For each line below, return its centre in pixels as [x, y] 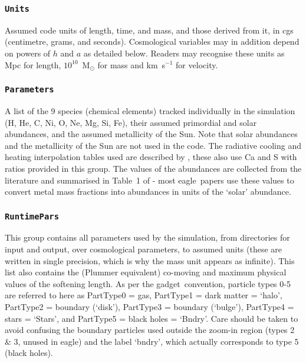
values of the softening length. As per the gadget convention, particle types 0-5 [148, 283]
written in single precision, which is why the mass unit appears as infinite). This [150, 260]
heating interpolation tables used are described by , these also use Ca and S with [151, 157]
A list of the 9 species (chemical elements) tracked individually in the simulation [150, 110]
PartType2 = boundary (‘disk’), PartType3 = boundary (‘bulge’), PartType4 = [149, 307]
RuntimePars [32, 216]
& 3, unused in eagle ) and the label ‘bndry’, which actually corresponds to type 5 [152, 341]
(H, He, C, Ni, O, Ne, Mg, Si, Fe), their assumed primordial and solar [131, 122]
